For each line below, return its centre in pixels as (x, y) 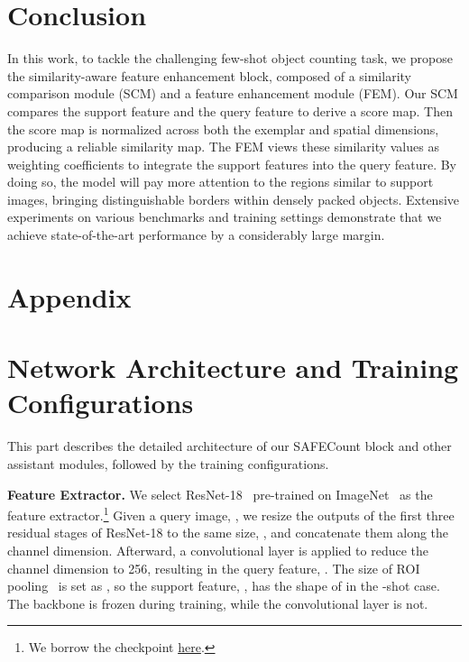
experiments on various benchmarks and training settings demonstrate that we (225, 217)
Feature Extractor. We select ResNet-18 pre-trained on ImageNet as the (220, 494)
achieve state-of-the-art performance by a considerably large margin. (196, 235)
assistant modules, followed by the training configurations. (168, 463)
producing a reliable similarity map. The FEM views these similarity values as (223, 147)
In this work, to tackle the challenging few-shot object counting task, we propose (230, 58)
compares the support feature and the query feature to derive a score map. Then (230, 110)
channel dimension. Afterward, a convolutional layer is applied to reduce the (218, 550)
